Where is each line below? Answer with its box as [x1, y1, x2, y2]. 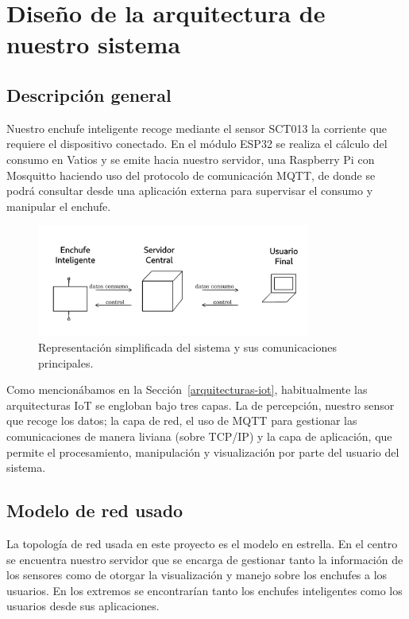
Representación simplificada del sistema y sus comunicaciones [38, 339, 337, 356]
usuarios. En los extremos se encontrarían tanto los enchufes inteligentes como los [6, 582, 403, 598]
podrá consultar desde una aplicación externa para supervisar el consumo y [6, 182, 373, 199]
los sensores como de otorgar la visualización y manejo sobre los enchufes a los [6, 566, 388, 583]
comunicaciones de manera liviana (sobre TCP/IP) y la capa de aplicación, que [6, 428, 392, 444]
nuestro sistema [6, 28, 181, 60]
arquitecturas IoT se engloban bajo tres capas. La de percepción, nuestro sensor [6, 396, 395, 413]
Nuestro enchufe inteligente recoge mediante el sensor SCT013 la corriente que [6, 119, 388, 136]
